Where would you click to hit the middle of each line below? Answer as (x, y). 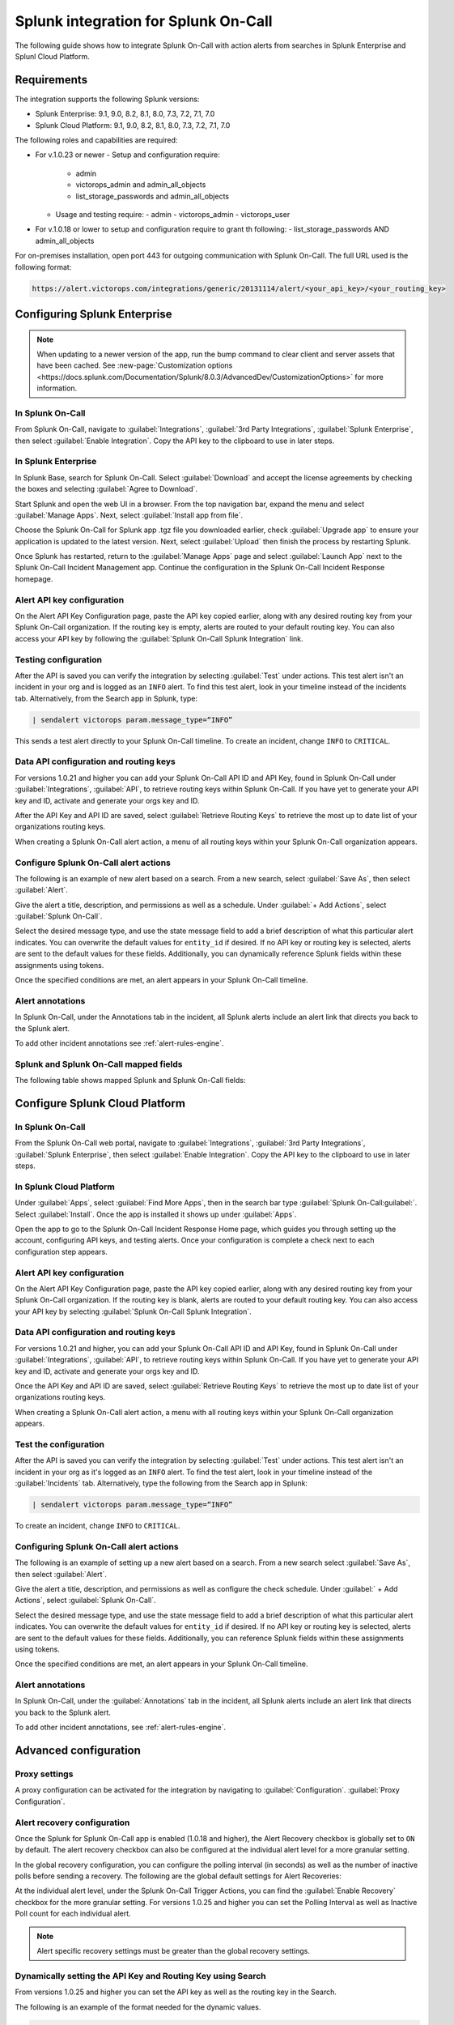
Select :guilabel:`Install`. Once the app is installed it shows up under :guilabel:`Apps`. (156, 1214)
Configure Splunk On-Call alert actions (93, 863)
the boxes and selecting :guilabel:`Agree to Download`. (106, 489)
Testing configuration (59, 659)
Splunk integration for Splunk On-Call (144, 21)
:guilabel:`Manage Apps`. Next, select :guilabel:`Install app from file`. (129, 515)
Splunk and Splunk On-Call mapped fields (99, 1064)
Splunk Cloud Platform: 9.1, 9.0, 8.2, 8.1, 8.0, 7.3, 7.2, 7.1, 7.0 (133, 125)
